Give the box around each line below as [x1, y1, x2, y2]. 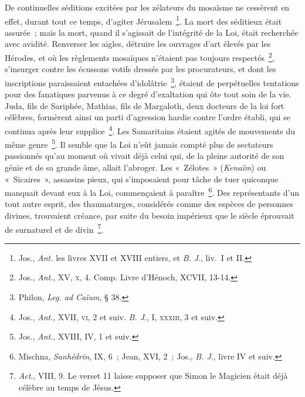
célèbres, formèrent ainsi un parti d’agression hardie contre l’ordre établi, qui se [5, 111, 290, 123]
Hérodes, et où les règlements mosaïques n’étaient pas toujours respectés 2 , [5, 50, 274, 63]
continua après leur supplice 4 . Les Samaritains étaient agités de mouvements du [5, 123, 296, 137]
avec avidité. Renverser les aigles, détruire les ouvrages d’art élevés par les [5, 38, 271, 50]
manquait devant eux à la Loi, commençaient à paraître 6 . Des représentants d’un [5, 185, 300, 198]
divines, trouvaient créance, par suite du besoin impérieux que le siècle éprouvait [5, 209, 294, 222]
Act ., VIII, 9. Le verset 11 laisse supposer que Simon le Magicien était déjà [18, 369, 288, 382]
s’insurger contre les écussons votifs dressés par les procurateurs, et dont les [5, 63, 276, 75]
